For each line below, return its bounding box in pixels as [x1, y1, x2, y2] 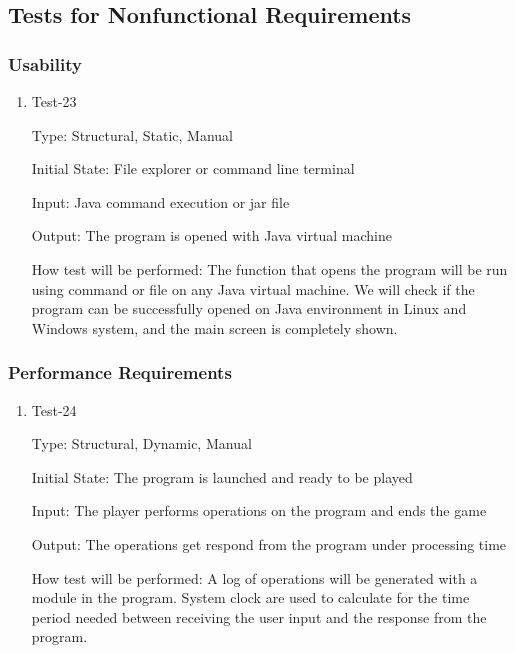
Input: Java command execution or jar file [31, 191, 290, 212]
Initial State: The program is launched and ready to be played [31, 466, 413, 487]
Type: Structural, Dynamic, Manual [31, 433, 252, 454]
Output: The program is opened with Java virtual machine [31, 225, 392, 246]
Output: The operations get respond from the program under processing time [31, 533, 507, 554]
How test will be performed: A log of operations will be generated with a [31, 567, 478, 588]
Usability [8, 51, 82, 76]
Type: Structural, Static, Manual [31, 124, 233, 145]
